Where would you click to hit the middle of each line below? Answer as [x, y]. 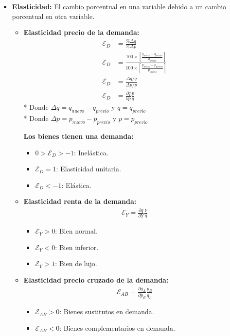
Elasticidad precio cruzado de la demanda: [96, 279]
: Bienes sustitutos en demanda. [107, 311]
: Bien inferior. [77, 247]
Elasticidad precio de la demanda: [81, 32]
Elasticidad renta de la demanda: [80, 201]
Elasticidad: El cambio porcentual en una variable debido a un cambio [119, 6]
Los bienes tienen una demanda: [79, 136]
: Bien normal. [76, 231]
